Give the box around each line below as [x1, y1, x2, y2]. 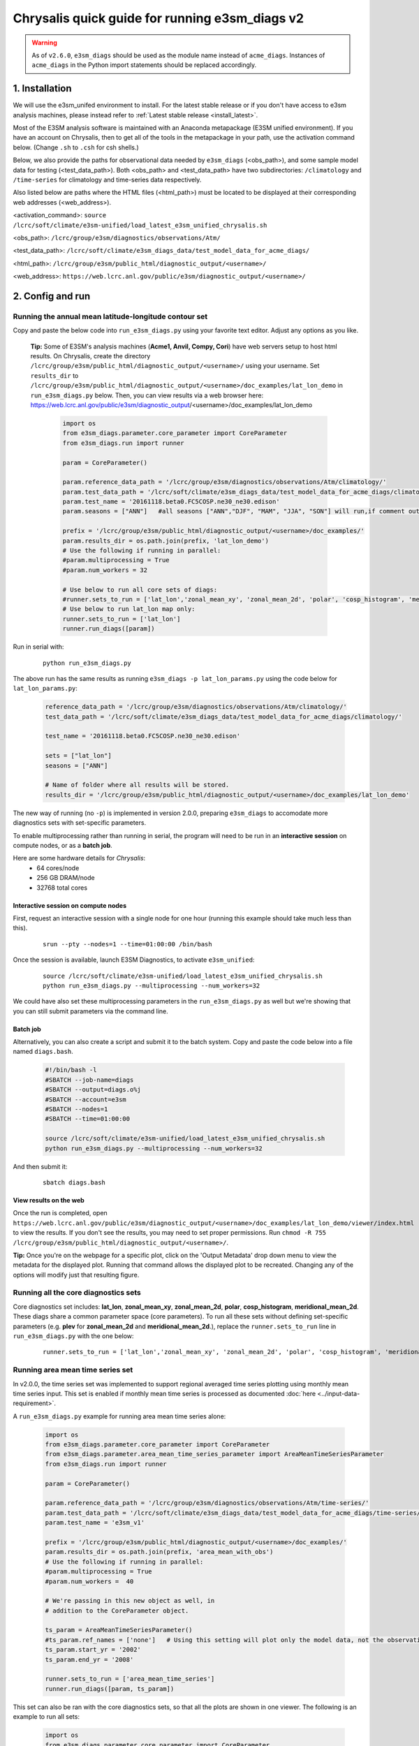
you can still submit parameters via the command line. [13, 1006, 169, 1015]
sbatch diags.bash [43, 1178, 106, 1187]
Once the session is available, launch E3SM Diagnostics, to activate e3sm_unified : [13, 955, 255, 964]
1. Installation [13, 82, 73, 94]
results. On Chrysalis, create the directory [30, 352, 151, 360]
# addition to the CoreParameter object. [45, 1606, 189, 1615]
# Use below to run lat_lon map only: [62, 605, 196, 613]
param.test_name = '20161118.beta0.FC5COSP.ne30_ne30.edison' [62, 498, 280, 506]
